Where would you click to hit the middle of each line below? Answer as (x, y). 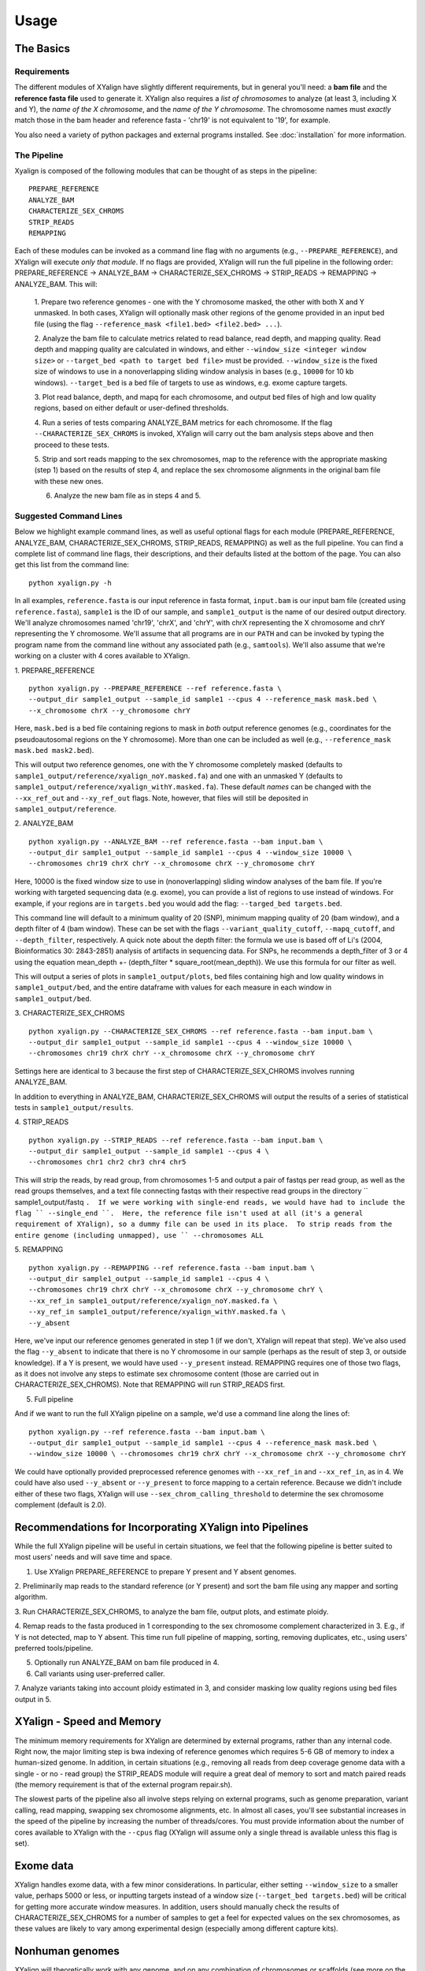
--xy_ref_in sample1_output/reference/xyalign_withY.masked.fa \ (157, 1312)
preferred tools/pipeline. (54, 1649)
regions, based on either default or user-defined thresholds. (131, 408)
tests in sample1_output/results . (74, 1107)
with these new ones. (69, 481)
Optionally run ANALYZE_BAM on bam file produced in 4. (127, 1663)
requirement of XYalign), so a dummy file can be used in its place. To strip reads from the (203, 1224)
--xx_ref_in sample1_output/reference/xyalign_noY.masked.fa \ (153, 1300)
